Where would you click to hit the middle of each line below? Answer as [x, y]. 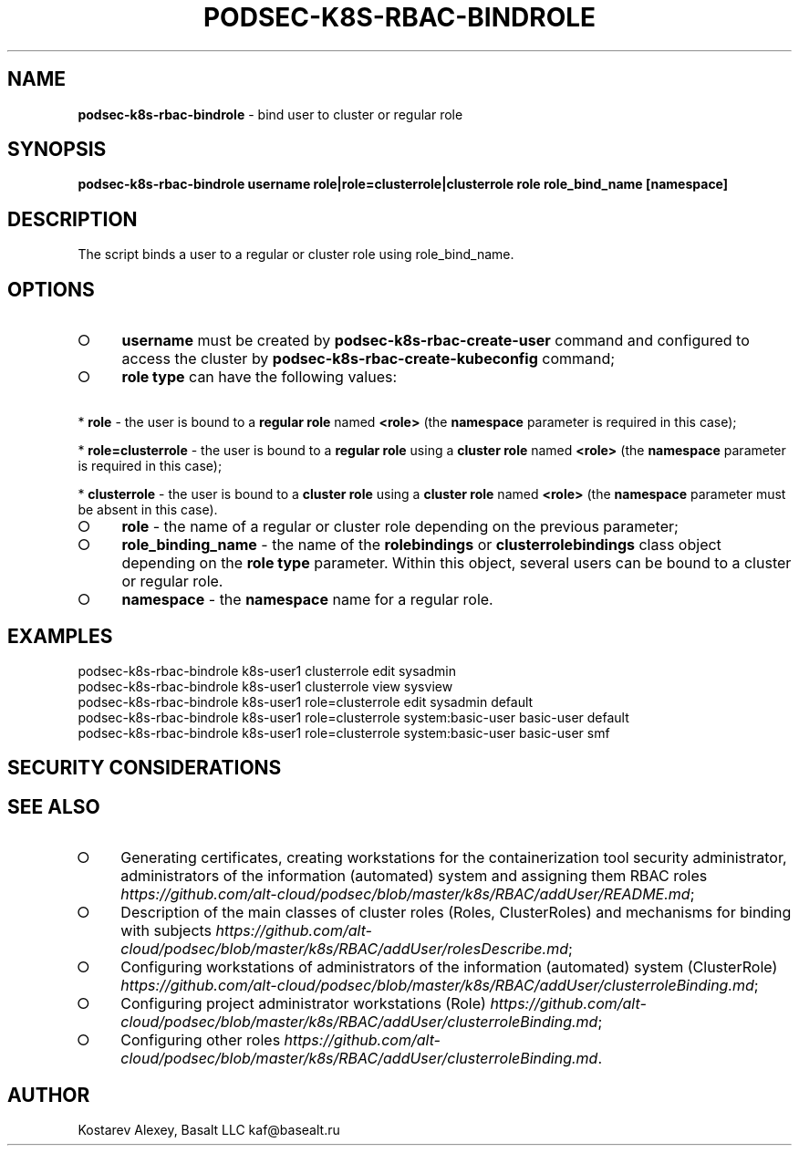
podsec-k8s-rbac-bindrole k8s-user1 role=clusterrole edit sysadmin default [306, 701]
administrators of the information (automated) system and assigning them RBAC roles [414, 876]
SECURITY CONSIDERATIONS [145, 768]
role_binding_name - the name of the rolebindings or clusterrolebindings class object [421, 545]
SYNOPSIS [57, 150]
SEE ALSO [54, 806]
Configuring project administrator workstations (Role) [303, 1004]
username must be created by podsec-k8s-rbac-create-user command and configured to [436, 341]
